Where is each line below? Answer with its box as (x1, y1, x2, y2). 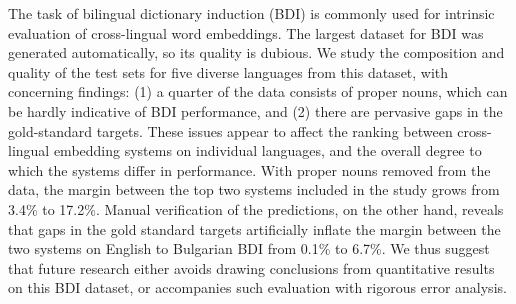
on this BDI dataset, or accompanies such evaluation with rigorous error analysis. (8, 277, 507, 298)
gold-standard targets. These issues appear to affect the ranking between (8, 120, 453, 141)
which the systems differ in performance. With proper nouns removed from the (8, 159, 491, 180)
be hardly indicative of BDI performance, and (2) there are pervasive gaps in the (8, 100, 503, 121)
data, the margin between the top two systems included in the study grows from (8, 179, 500, 200)
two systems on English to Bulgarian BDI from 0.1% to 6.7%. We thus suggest (8, 238, 490, 259)
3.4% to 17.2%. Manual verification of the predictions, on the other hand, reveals (8, 198, 504, 219)
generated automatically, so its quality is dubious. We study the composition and (8, 42, 505, 63)
